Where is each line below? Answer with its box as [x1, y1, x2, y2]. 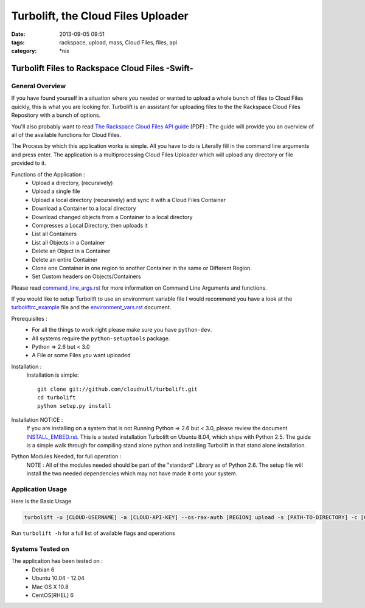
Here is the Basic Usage [11, 498, 72, 505]
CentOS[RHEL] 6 [32, 591, 74, 599]
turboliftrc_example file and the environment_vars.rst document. [11, 304, 172, 311]
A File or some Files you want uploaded [32, 352, 131, 359]
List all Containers [32, 230, 77, 237]
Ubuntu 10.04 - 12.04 [32, 575, 85, 582]
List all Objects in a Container [32, 239, 106, 246]
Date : [11, 30, 26, 38]
